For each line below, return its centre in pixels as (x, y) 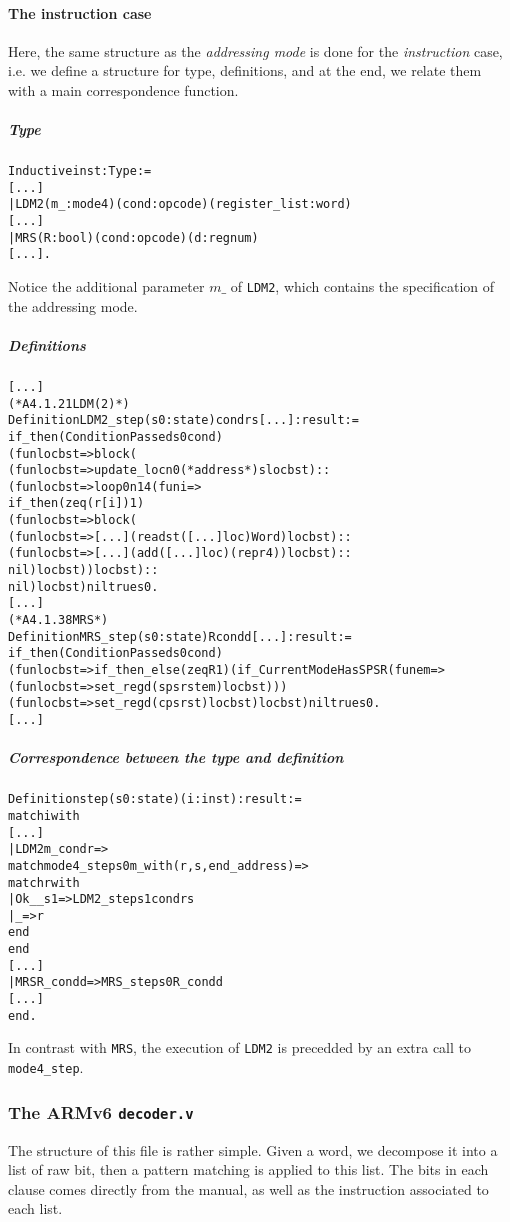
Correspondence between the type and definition (176, 757)
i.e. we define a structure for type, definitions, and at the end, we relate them (245, 70)
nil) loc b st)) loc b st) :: (83, 570)
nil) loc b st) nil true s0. (83, 586)
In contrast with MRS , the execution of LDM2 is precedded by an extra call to (239, 1047)
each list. (35, 1208)
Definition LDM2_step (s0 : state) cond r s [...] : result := (183, 420)
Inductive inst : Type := (80, 171)
